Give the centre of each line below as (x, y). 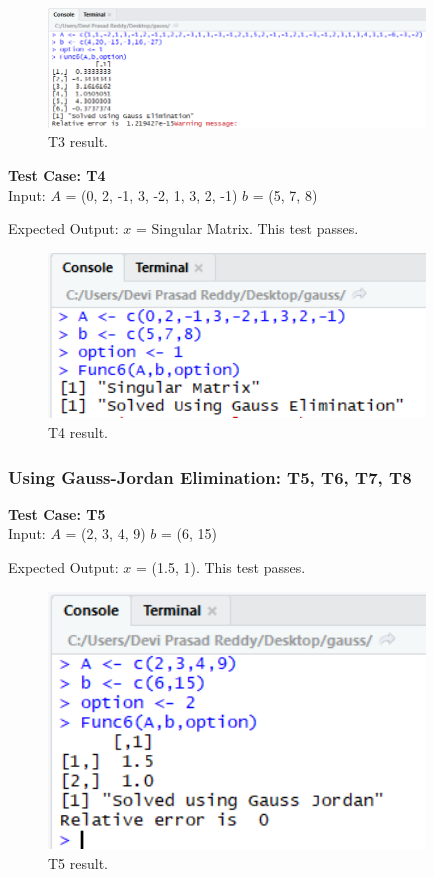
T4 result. (78, 432)
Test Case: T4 (57, 175)
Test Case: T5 (57, 513)
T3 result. (78, 141)
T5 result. (78, 862)
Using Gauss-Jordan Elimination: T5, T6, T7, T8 (210, 476)
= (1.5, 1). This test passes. (221, 567)
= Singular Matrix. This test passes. (247, 228)
